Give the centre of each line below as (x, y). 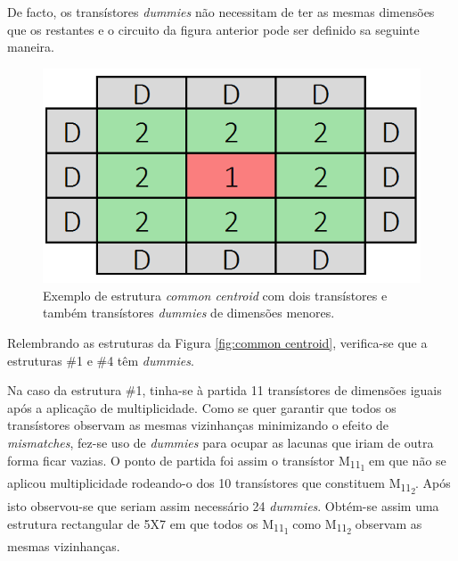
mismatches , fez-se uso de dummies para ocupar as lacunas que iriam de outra (221, 442)
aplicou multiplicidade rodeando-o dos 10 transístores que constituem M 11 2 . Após (229, 486)
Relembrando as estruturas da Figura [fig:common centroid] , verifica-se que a (217, 342)
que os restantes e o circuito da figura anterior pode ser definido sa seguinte (213, 29)
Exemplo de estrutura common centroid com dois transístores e (215, 295)
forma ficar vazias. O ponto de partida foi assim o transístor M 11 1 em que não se (227, 462)
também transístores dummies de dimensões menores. (189, 313)
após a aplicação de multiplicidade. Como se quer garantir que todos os (202, 407)
